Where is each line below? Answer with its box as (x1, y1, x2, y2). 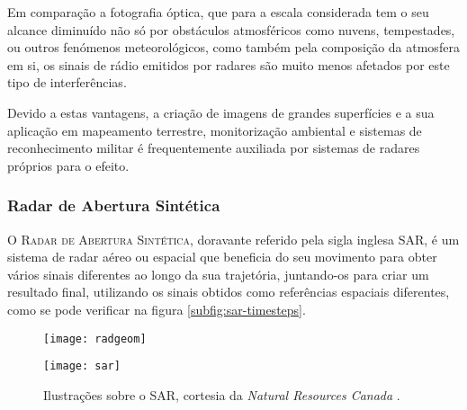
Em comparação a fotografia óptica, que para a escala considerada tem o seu (7, 3, 429, 21)
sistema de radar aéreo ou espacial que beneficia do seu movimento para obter (7, 247, 437, 266)
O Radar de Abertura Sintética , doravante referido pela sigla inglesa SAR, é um (7, 229, 460, 248)
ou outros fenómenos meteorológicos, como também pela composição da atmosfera (7, 38, 460, 57)
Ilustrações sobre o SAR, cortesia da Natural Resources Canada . (43, 385, 400, 404)
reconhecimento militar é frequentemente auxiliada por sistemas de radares (7, 138, 420, 157)
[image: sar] (43, 360, 121, 373)
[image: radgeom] (43, 332, 147, 345)
